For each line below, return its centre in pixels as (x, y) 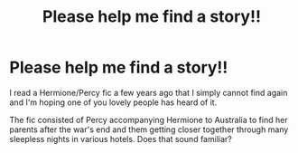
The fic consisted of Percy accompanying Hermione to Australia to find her (149, 120)
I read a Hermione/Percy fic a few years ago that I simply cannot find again (149, 92)
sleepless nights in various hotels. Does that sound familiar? (121, 139)
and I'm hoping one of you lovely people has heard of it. (113, 102)
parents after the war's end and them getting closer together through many (149, 129)
